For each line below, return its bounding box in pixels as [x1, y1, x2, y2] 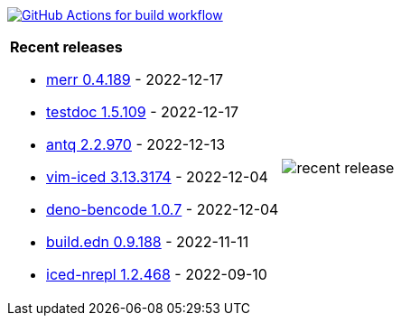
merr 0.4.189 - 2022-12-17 [46, 70, 224, 88]
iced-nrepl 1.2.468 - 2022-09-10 [46, 265, 267, 283]
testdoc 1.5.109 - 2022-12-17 [46, 103, 238, 121]
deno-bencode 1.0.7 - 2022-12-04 [46, 200, 279, 218]
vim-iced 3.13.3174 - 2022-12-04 [46, 168, 268, 186]
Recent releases [10, 38, 123, 56]
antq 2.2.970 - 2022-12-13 [46, 135, 226, 153]
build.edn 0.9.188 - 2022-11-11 [46, 233, 249, 251]
